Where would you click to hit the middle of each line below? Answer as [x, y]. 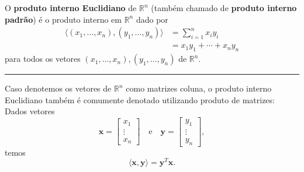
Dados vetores [30, 111]
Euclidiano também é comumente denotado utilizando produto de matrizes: [140, 99]
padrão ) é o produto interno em [63, 19]
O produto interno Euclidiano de [71, 8]
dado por [152, 19]
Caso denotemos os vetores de [58, 88]
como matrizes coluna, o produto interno [199, 88]
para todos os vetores [43, 59]
